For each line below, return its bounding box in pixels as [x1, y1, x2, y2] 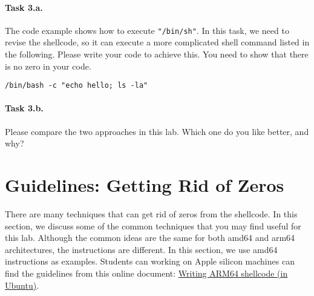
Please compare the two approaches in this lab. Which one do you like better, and [5, 125, 309, 137]
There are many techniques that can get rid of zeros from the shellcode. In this [5, 208, 298, 220]
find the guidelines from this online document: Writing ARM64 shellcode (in [5, 266, 288, 279]
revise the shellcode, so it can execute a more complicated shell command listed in [5, 36, 310, 48]
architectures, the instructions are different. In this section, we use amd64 [5, 243, 278, 255]
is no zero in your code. [5, 59, 91, 72]
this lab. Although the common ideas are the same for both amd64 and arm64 [5, 231, 295, 244]
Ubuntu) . [5, 278, 39, 291]
